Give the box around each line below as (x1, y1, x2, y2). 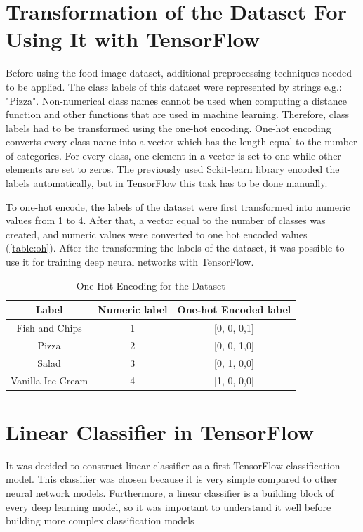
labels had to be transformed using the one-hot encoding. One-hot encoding (6, 120, 331, 135)
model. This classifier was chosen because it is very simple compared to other (6, 472, 338, 486)
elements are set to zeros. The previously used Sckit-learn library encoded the (6, 162, 340, 176)
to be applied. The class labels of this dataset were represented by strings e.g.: (6, 79, 342, 93)
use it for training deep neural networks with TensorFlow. (6, 254, 254, 269)
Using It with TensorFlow (6, 25, 260, 53)
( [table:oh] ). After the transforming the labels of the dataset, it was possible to (6, 240, 345, 255)
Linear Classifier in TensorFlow (6, 417, 315, 446)
